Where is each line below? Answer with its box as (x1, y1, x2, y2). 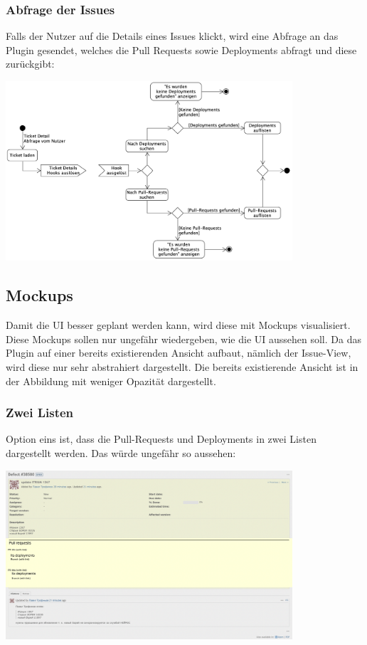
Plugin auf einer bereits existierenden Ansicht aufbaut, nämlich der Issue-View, (6, 345, 351, 360)
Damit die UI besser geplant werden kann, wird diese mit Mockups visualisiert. (6, 318, 351, 332)
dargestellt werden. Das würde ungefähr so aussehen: (6, 445, 236, 460)
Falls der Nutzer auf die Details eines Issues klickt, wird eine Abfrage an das (6, 28, 339, 43)
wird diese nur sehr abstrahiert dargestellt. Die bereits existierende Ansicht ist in (6, 359, 358, 374)
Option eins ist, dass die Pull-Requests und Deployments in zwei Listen (6, 431, 317, 446)
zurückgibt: (6, 56, 55, 71)
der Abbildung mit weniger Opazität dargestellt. (6, 373, 216, 388)
